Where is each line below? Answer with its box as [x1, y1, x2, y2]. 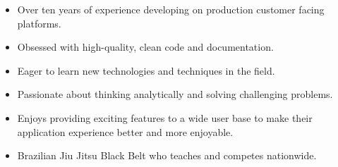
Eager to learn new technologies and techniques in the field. [17, 63, 275, 78]
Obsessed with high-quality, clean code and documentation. [17, 39, 274, 54]
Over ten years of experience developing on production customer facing [17, 2, 325, 16]
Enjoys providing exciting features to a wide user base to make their [17, 110, 313, 125]
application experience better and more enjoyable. [17, 124, 234, 139]
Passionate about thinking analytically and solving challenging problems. [17, 87, 333, 101]
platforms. [17, 16, 61, 30]
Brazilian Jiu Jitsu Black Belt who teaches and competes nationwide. [17, 148, 317, 163]
